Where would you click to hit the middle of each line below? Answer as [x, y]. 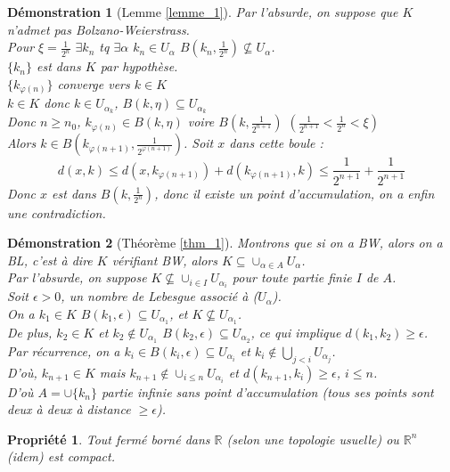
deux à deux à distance [69, 409]
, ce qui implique [296, 332]
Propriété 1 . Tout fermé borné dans [109, 439]
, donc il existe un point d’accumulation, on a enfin [295, 193]
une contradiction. [57, 212]
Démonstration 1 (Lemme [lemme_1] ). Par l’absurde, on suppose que [203, 12]
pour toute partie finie [292, 277]
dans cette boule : [276, 143]
